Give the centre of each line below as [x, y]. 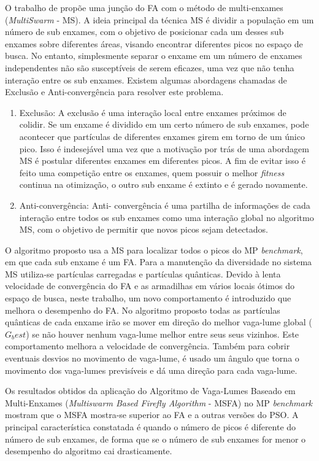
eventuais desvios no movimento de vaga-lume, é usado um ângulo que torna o [152, 358]
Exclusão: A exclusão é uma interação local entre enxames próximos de [153, 112]
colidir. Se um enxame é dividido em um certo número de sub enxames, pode [164, 124]
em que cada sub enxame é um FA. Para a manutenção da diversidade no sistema [159, 262]
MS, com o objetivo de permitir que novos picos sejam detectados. [144, 229]
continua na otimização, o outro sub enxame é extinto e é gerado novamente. [163, 184]
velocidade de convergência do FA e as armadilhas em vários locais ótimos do [150, 286]
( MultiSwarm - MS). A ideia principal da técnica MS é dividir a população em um [159, 19]
